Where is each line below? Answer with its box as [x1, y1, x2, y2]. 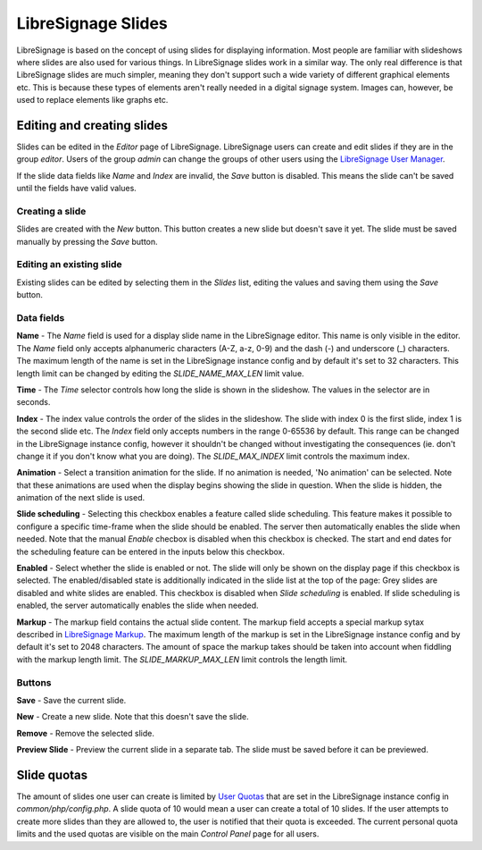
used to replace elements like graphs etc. [16, 95, 169, 105]
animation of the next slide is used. [16, 492, 145, 503]
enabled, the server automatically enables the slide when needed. [16, 600, 259, 611]
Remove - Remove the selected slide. [16, 728, 155, 738]
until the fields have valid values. [16, 183, 137, 194]
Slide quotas [16, 767, 88, 782]
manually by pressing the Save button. [16, 236, 158, 247]
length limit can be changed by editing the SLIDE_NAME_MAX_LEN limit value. [16, 367, 304, 379]
